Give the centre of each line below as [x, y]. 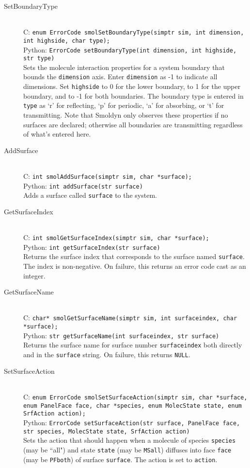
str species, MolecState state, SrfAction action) [107, 431]
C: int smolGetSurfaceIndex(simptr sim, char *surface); [116, 237]
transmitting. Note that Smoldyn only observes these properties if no [126, 114]
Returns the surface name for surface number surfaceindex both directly [133, 345]
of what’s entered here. [57, 134]
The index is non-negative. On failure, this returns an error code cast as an [135, 266]
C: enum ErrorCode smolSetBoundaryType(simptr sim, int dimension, [134, 32]
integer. [34, 275]
